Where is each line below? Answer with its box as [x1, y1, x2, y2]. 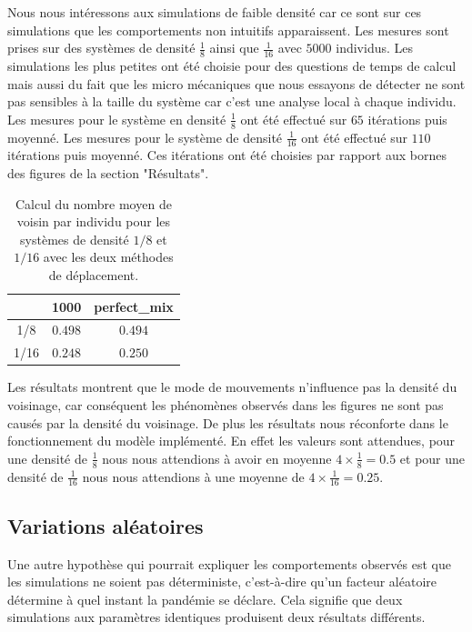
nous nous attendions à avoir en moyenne [102, 448, 332, 467]
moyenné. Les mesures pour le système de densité [7, 127, 283, 146]
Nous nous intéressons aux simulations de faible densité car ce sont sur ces [7, 3, 422, 21]
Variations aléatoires [7, 511, 204, 539]
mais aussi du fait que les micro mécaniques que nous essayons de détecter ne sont [7, 74, 466, 93]
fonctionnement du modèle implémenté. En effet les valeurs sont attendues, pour [7, 431, 456, 450]
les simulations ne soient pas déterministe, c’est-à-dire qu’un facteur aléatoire [7, 572, 437, 591]
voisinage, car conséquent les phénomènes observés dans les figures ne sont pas [7, 395, 444, 414]
